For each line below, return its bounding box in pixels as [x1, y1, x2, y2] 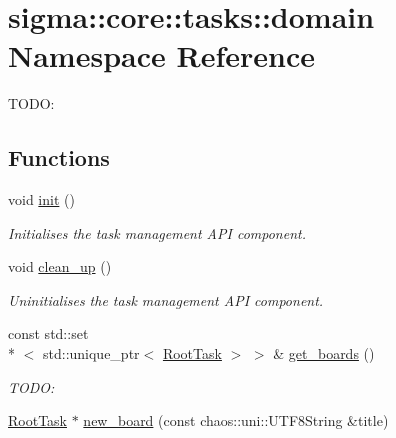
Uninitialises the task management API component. [8, 289, 324, 310]
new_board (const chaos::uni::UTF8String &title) [83, 410, 389, 431]
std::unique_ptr [42, 343, 140, 364]
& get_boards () [273, 343, 375, 364]
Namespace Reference [8, 35, 315, 76]
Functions [8, 142, 110, 173]
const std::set [8, 323, 89, 344]
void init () [8, 189, 75, 210]
